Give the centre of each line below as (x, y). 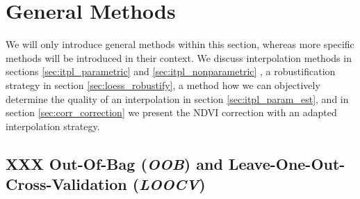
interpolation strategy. (53, 126)
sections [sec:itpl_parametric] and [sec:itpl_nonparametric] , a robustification (171, 71)
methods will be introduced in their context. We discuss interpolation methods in (179, 57)
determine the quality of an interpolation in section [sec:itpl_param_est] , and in (177, 98)
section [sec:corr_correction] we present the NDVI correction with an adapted (171, 112)
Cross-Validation (66, 184)
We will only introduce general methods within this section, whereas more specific (180, 44)
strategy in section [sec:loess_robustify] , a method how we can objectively (163, 85)
